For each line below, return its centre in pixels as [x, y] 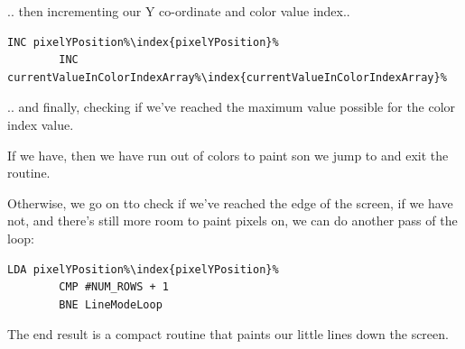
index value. [41, 124]
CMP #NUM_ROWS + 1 [114, 287]
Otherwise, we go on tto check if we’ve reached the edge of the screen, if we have [230, 202]
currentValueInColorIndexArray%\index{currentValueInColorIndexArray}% [227, 77]
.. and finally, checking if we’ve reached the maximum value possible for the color [232, 107]
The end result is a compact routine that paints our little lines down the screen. [228, 334]
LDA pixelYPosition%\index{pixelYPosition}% [143, 269]
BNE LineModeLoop [111, 304]
